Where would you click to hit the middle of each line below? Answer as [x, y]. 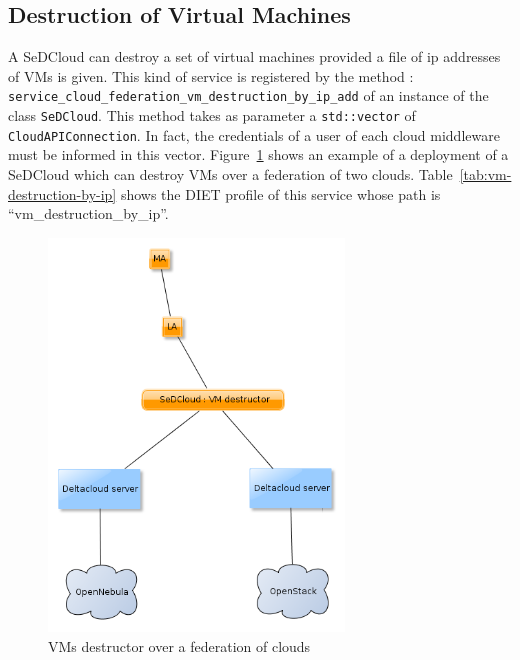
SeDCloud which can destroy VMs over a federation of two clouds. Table [230, 173]
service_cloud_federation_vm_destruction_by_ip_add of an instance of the [248, 95]
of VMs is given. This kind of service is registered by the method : [211, 75]
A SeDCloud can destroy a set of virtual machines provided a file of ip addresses [254, 56]
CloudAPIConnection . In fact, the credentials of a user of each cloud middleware [254, 134]
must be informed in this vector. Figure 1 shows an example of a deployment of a [258, 154]
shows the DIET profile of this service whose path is [280, 193]
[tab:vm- [485, 173]
